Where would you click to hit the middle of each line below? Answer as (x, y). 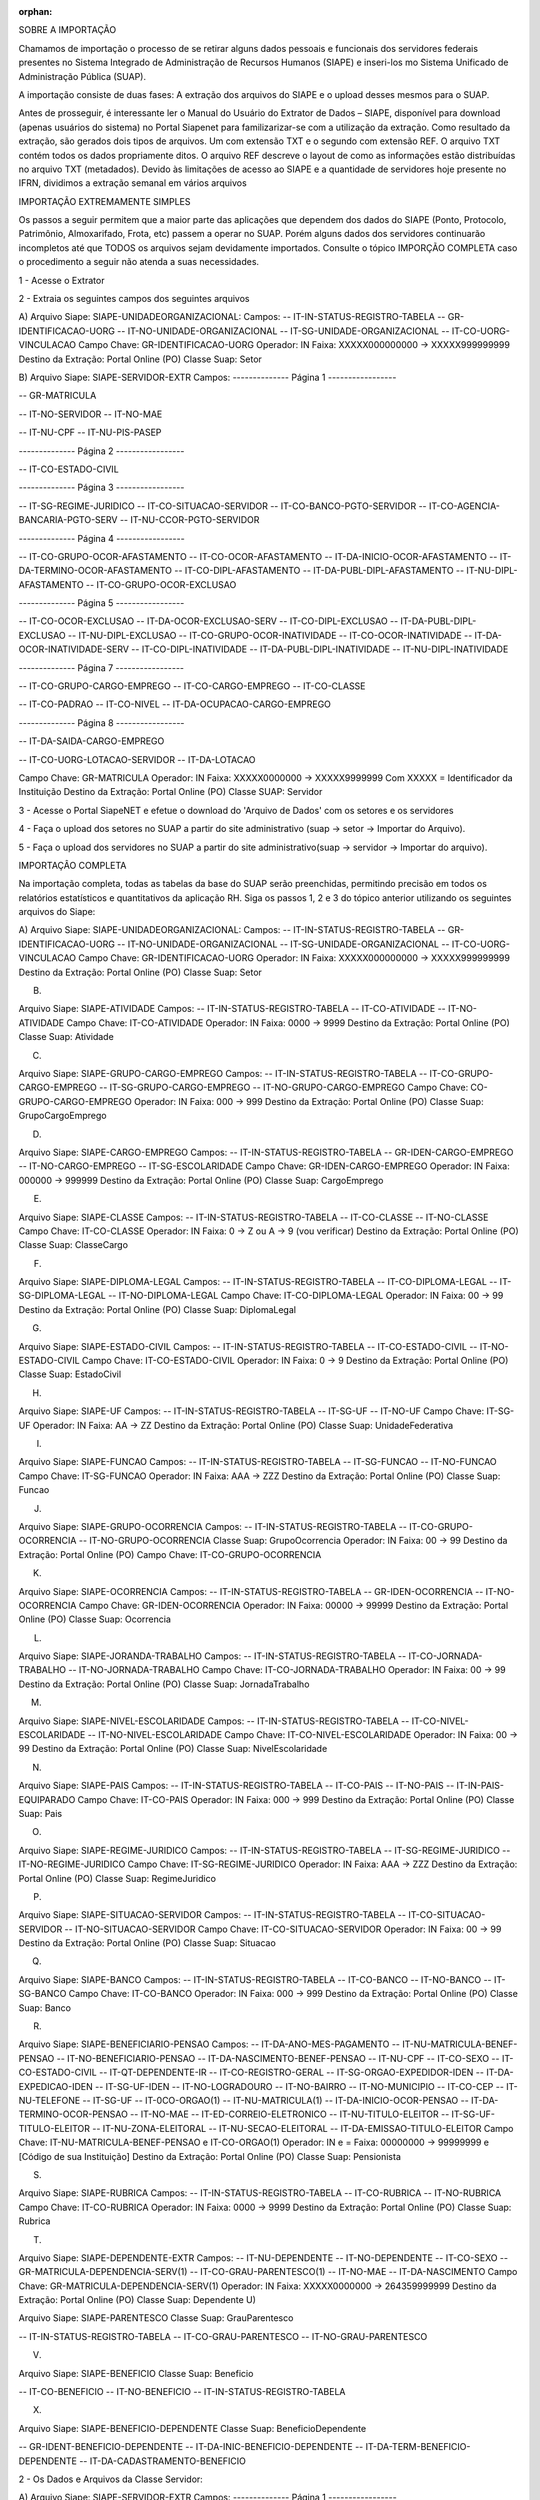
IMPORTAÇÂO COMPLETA (72, 865)
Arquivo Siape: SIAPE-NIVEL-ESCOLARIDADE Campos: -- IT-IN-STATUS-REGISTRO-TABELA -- (214, 1721)
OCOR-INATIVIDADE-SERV (74, 649)
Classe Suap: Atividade (66, 1037)
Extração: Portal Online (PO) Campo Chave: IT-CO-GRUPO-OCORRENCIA (170, 1554)
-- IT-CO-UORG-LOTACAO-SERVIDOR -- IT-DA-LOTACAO (137, 759)
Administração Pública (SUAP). (82, 76)
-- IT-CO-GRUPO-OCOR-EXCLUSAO (161, 584)
